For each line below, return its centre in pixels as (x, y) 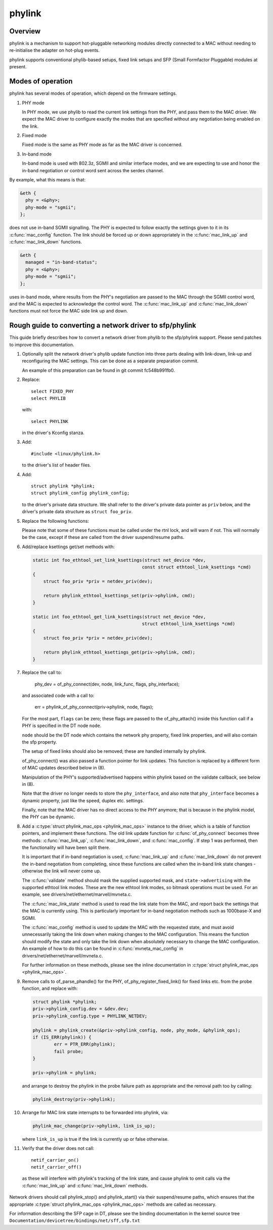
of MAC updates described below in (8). (64, 768)
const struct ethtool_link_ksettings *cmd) (196, 567)
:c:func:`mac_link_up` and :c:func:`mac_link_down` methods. (85, 1185)
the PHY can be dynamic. (49, 817)
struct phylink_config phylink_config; (80, 493)
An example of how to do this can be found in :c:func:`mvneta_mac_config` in (103, 949)
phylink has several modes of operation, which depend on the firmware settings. (93, 93)
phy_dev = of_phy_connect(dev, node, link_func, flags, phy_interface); (107, 684)
